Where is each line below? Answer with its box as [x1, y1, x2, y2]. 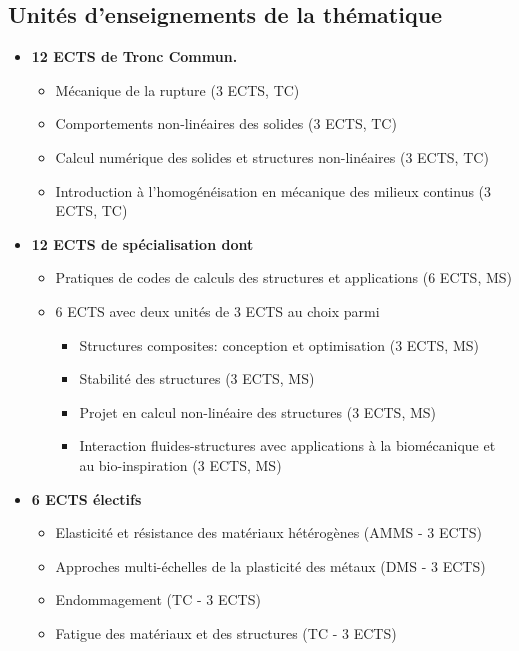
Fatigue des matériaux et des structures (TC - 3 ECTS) [55, 622, 397, 643]
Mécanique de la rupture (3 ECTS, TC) [55, 79, 300, 100]
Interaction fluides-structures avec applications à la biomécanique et [79, 435, 496, 456]
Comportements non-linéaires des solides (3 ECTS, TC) [55, 113, 397, 134]
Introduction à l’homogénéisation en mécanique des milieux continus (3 [55, 180, 492, 201]
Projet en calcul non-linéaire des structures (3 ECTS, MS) [79, 401, 437, 422]
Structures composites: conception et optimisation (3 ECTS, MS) [79, 334, 479, 355]
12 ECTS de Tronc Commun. [31, 46, 238, 67]
